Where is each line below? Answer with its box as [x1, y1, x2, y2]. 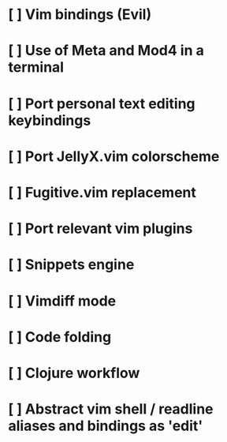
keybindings [8, 111, 91, 129]
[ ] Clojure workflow [8, 364, 140, 382]
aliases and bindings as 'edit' [8, 417, 203, 435]
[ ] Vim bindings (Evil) [8, 6, 152, 24]
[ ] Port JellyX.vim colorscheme [8, 148, 220, 165]
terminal [8, 58, 65, 77]
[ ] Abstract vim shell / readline [8, 400, 214, 418]
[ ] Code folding [8, 328, 112, 346]
